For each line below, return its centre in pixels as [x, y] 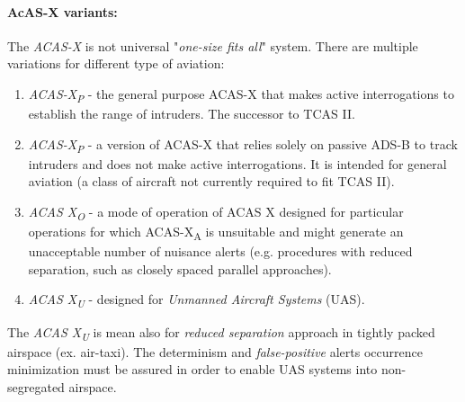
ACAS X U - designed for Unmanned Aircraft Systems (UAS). [197, 300]
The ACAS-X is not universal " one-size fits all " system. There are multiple [213, 45]
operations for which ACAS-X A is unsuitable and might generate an [216, 232]
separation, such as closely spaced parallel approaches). [180, 268]
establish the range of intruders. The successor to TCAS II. [192, 114]
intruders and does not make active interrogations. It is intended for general [237, 163]
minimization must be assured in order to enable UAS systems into [192, 369]
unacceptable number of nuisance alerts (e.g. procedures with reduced [220, 251]
